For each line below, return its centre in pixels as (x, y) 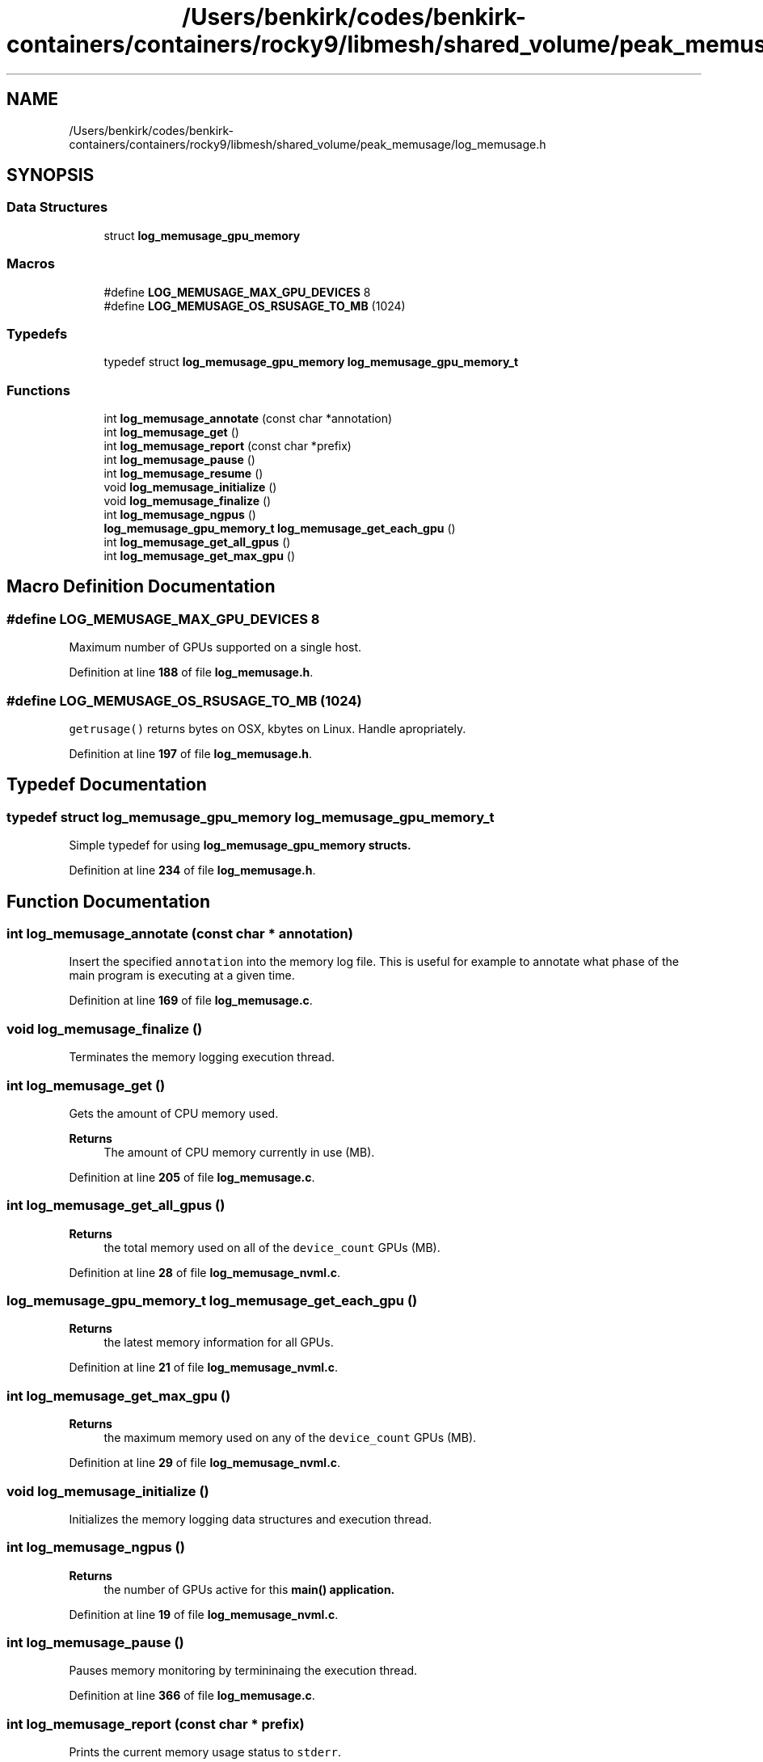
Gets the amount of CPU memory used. (174, 1113)
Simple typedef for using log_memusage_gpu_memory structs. (240, 845)
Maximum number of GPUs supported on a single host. (215, 647)
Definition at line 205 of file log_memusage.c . (192, 1177)
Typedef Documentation (107, 785)
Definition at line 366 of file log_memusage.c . (192, 1696)
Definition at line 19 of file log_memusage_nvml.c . (204, 1614)
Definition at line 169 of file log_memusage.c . (191, 1001)
